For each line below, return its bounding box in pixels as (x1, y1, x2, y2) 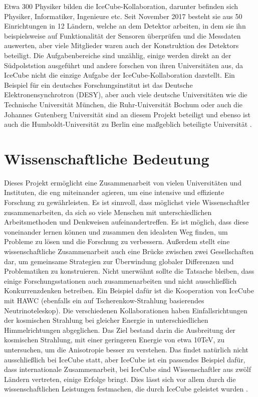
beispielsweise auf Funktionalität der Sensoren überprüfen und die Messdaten (4, 30, 241, 41)
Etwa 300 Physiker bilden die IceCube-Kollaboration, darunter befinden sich (4, 1, 238, 11)
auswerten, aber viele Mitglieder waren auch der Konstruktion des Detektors (4, 40, 239, 51)
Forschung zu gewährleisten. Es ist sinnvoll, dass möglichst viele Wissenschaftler (4, 197, 250, 208)
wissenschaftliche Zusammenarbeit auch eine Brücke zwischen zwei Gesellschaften (4, 246, 254, 256)
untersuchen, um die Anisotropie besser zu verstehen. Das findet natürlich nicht (4, 344, 248, 354)
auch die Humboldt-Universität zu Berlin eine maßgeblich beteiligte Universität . (4, 119, 252, 129)
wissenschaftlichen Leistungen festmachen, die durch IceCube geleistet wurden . (4, 383, 248, 394)
